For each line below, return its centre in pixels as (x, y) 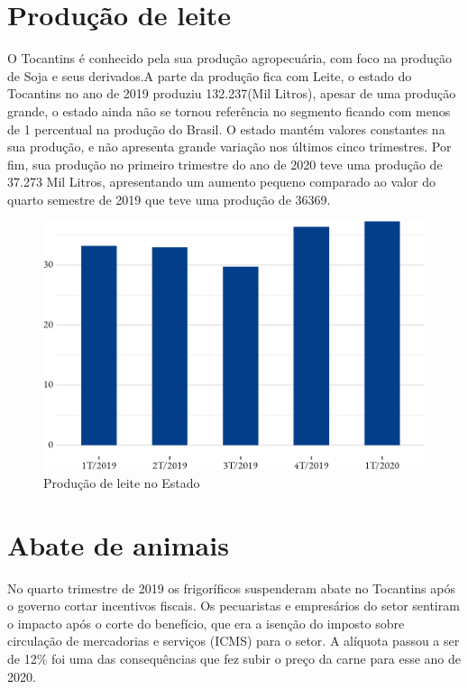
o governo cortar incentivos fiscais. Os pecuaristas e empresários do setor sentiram (234, 606)
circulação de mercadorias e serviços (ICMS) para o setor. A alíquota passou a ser (234, 641)
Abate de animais (118, 544)
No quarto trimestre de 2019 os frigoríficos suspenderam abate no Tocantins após (231, 588)
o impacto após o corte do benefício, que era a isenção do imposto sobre (206, 623)
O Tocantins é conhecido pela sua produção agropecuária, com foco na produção (230, 58)
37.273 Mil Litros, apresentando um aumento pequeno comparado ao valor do (221, 182)
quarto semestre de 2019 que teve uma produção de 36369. (169, 199)
